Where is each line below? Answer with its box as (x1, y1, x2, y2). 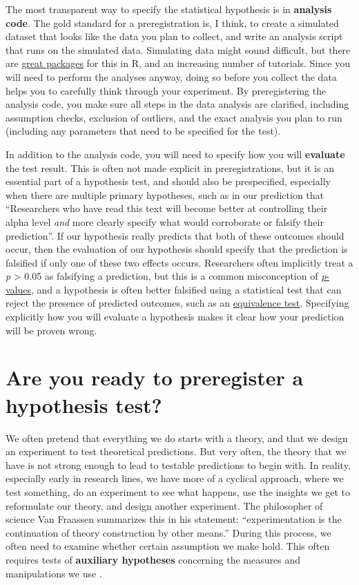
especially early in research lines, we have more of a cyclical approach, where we (6, 471, 344, 486)
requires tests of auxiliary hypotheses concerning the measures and (6, 552, 300, 566)
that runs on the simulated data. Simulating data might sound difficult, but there (6, 42, 351, 57)
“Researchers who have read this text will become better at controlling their (6, 201, 328, 215)
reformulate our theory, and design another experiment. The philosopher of (6, 498, 323, 512)
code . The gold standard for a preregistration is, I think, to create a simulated (6, 15, 339, 30)
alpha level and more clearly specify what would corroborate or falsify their (6, 214, 324, 229)
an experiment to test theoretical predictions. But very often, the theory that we (6, 444, 347, 459)
